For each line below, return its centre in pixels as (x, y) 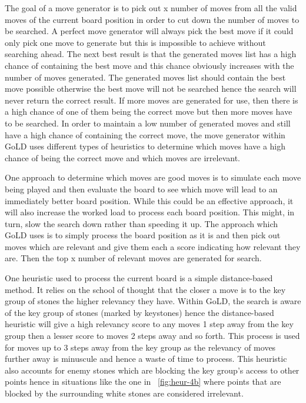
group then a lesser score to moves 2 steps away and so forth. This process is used (152, 336)
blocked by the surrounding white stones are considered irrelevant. (124, 393)
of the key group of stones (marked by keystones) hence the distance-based (139, 312)
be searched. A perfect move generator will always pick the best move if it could (149, 31)
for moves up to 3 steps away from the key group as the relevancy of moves (140, 347)
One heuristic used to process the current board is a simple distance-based (139, 278)
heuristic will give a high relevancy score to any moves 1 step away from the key (149, 324)
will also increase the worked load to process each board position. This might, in (150, 212)
